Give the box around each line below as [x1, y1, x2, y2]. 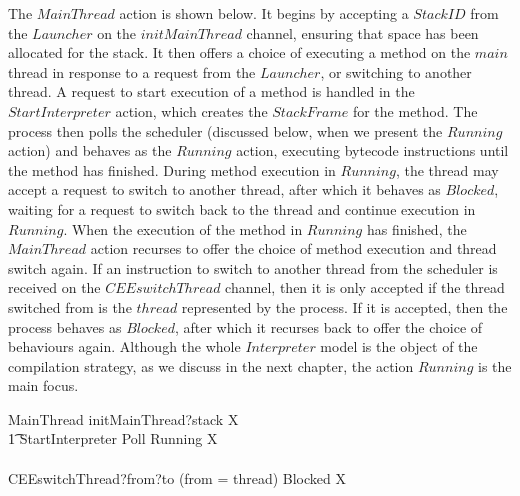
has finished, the [366, 218, 467, 239]
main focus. [8, 375, 79, 396]
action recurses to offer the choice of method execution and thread [90, 238, 497, 259]
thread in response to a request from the [8, 61, 256, 82]
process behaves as [8, 316, 122, 337]
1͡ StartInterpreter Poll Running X [8, 428, 218, 449]
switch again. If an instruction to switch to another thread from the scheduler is [8, 257, 498, 278]
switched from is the [8, 296, 132, 317]
